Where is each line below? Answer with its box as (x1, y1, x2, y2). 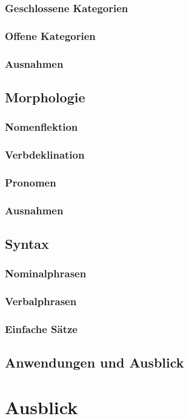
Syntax (5, 234, 49, 253)
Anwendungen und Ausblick (5, 353, 184, 372)
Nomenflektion (5, 119, 78, 134)
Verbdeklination (5, 147, 85, 162)
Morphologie (5, 87, 85, 106)
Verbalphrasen (5, 294, 77, 309)
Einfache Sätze (5, 322, 78, 337)
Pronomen (5, 174, 56, 190)
